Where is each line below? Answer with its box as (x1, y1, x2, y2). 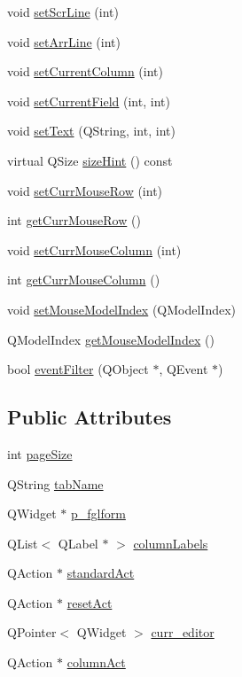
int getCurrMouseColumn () (7, 270, 160, 289)
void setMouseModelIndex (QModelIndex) (7, 300, 237, 318)
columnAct (66, 653, 126, 672)
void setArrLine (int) (7, 32, 121, 51)
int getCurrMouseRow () (7, 211, 141, 230)
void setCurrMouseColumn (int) (7, 240, 182, 259)
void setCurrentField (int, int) (7, 91, 170, 110)
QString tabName (7, 474, 104, 493)
